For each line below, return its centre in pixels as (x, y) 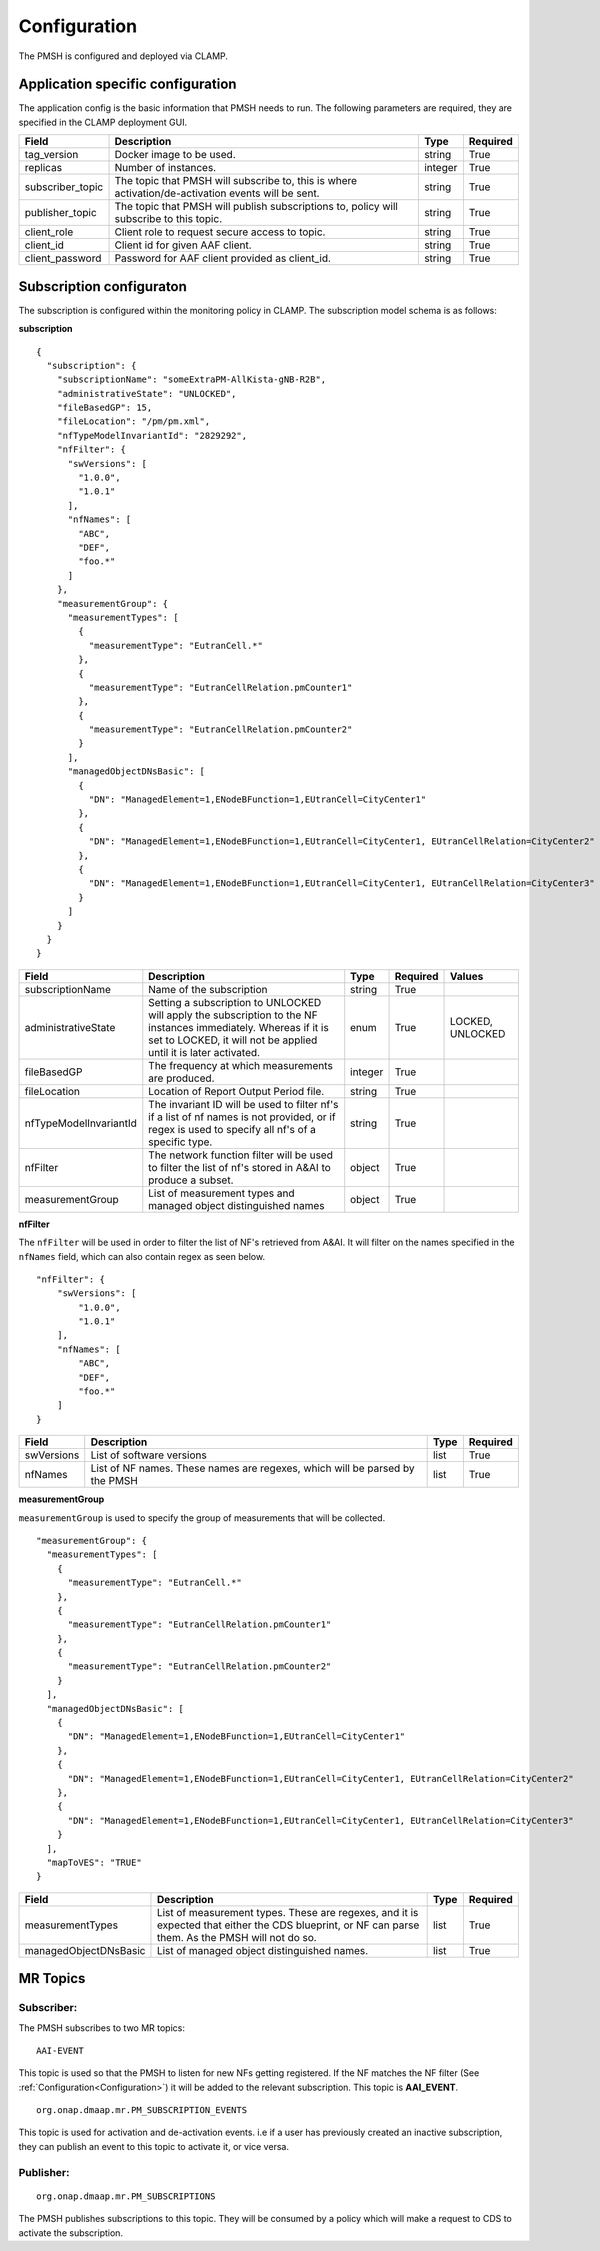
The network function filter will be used (241, 1155)
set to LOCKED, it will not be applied (233, 1040)
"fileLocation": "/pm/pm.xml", (133, 421)
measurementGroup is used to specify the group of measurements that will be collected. (202, 1517)
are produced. (181, 1078)
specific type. (180, 1142)
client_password (63, 258)
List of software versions (148, 1455)
